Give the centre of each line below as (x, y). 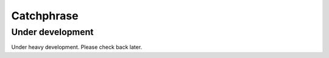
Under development (52, 32)
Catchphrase (45, 16)
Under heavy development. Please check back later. (77, 47)
